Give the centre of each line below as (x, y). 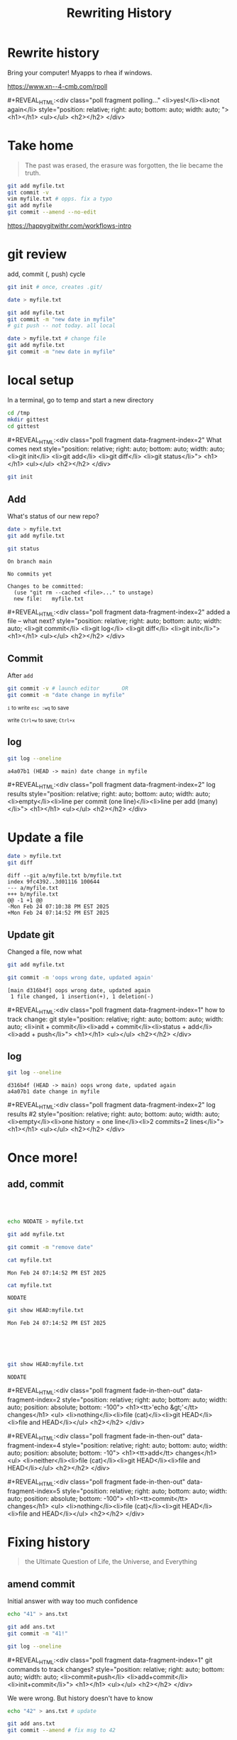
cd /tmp (19, 413)
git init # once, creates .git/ (55, 287)
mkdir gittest (28, 419)
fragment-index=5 (34, 1491)
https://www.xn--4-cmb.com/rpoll (57, 86)
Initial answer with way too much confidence (73, 1601)
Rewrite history (54, 53)
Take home (40, 145)
